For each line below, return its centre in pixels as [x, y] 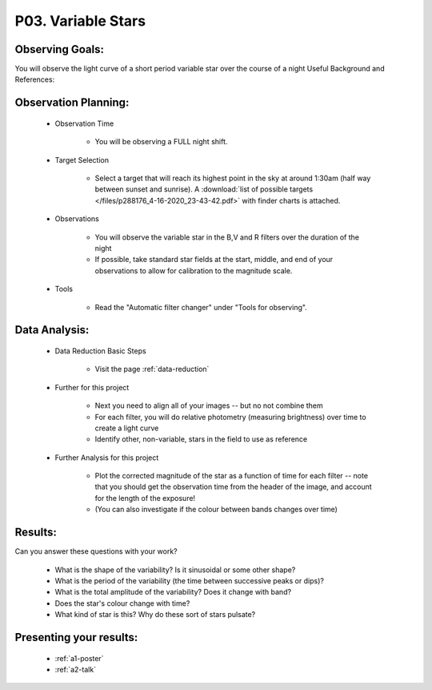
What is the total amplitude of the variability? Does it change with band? [173, 592]
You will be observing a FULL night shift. [161, 142]
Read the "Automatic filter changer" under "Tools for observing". [201, 307]
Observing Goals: [59, 49]
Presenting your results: [76, 637]
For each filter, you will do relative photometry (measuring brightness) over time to [231, 417]
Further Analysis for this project [107, 458]
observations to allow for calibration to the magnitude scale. [194, 270]
